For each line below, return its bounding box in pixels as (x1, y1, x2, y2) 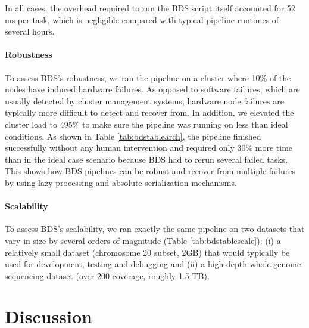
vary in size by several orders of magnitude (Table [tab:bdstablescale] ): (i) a (5, 234, 281, 246)
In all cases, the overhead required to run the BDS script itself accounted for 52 (5, 2, 295, 14)
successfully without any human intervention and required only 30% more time (5, 141, 293, 154)
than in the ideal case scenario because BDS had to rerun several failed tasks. (5, 153, 288, 165)
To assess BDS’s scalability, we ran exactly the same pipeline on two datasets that (5, 222, 305, 235)
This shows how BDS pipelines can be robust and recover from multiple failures (5, 165, 295, 177)
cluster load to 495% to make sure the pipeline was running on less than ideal (5, 117, 288, 130)
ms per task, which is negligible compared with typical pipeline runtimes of (5, 13, 279, 26)
